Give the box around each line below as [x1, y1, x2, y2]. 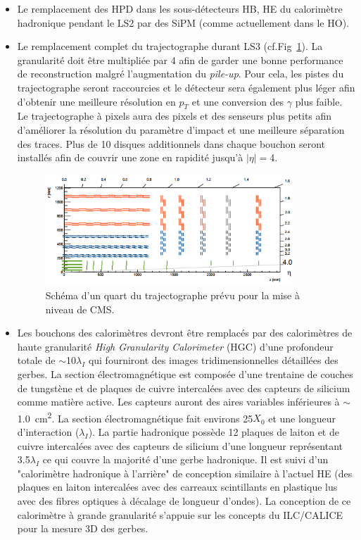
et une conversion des [191, 94, 284, 108]
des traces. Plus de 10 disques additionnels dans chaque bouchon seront [17, 136, 326, 151]
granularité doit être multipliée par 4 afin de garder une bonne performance [17, 52, 343, 67]
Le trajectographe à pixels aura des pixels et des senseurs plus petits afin [17, 108, 332, 123]
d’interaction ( [17, 425, 80, 439]
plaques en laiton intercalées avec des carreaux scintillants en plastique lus [17, 479, 338, 494]
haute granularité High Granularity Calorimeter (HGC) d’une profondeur [17, 339, 334, 353]
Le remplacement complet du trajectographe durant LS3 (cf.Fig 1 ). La [17, 39, 323, 54]
